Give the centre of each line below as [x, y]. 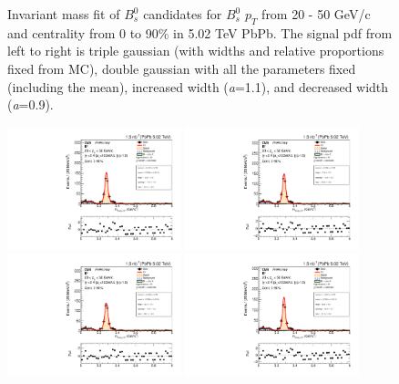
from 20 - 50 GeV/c [316, 14]
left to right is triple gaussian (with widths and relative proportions [196, 51]
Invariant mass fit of [64, 14]
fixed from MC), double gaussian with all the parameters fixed [182, 68]
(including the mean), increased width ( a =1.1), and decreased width [198, 86]
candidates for [183, 14]
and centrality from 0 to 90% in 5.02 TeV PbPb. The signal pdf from [200, 32]
